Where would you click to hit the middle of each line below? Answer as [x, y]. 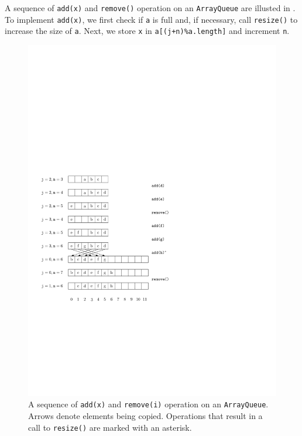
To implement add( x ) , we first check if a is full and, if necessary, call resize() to [151, 19]
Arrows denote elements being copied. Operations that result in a [145, 416]
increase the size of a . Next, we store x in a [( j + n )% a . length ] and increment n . [147, 31]
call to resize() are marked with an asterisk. [110, 427]
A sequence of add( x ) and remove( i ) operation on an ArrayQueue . [148, 404]
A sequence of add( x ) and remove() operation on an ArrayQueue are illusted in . [150, 8]
